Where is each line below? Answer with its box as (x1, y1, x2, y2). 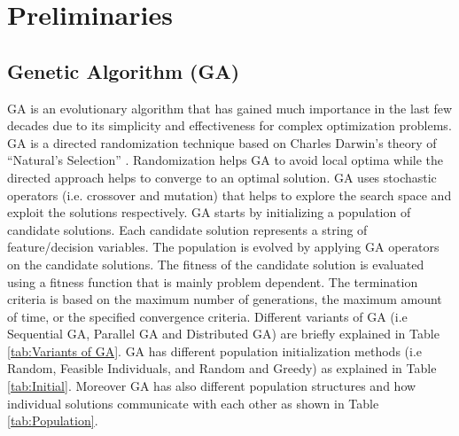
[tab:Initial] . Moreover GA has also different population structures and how (7, 377, 416, 395)
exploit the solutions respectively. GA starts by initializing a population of (7, 203, 411, 222)
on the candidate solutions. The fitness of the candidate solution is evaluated (7, 254, 424, 273)
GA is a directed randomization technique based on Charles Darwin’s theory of (7, 133, 437, 152)
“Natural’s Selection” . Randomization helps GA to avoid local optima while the (7, 151, 444, 169)
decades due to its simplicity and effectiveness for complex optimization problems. (7, 116, 452, 135)
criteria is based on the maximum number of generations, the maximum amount (7, 290, 442, 308)
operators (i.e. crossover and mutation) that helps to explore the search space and (7, 185, 452, 204)
